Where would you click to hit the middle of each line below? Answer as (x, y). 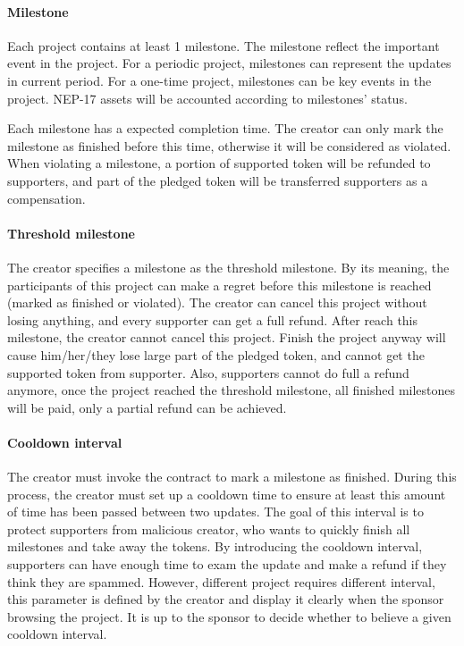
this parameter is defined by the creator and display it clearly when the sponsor (226, 599)
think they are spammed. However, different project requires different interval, (221, 581)
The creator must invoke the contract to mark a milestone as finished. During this (232, 477)
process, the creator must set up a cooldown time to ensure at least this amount (227, 494)
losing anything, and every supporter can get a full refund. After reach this (213, 319)
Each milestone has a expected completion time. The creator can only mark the (225, 128)
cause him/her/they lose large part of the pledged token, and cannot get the (216, 354)
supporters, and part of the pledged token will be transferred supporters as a (218, 180)
